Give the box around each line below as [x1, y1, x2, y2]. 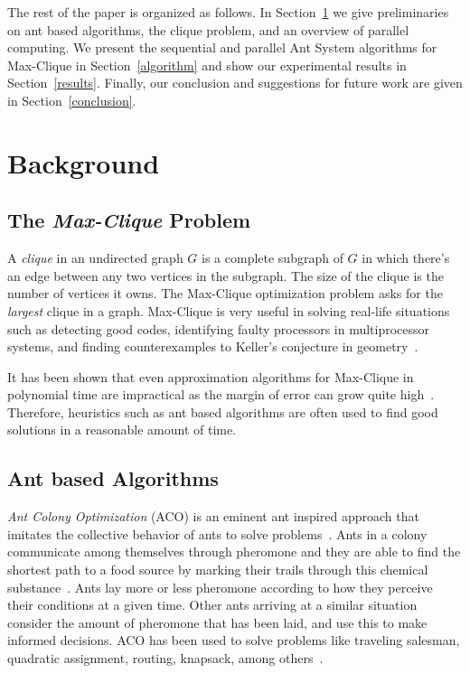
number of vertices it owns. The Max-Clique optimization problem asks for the [7, 284, 443, 303]
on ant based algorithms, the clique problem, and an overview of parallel [7, 20, 409, 39]
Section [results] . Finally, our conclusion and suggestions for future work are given [7, 73, 463, 92]
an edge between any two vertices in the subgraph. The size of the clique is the [7, 266, 444, 285]
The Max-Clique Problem [7, 206, 251, 234]
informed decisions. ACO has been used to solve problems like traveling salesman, [7, 631, 460, 650]
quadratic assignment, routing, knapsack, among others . [7, 649, 324, 668]
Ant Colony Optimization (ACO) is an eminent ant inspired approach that [7, 507, 419, 526]
